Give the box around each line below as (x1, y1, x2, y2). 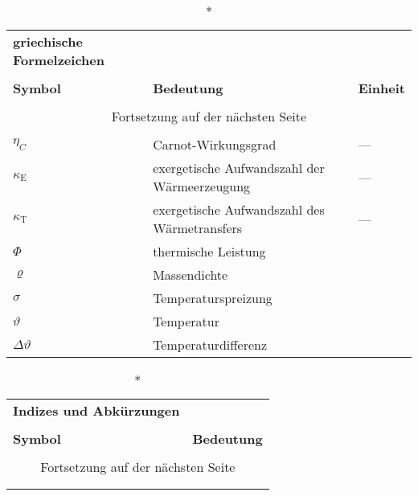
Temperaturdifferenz (153, 335, 268, 354)
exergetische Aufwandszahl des (153, 200, 325, 219)
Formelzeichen (13, 51, 104, 69)
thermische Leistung (153, 242, 266, 260)
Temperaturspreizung (153, 289, 273, 307)
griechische (13, 32, 83, 51)
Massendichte (153, 265, 228, 284)
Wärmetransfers (153, 219, 243, 237)
